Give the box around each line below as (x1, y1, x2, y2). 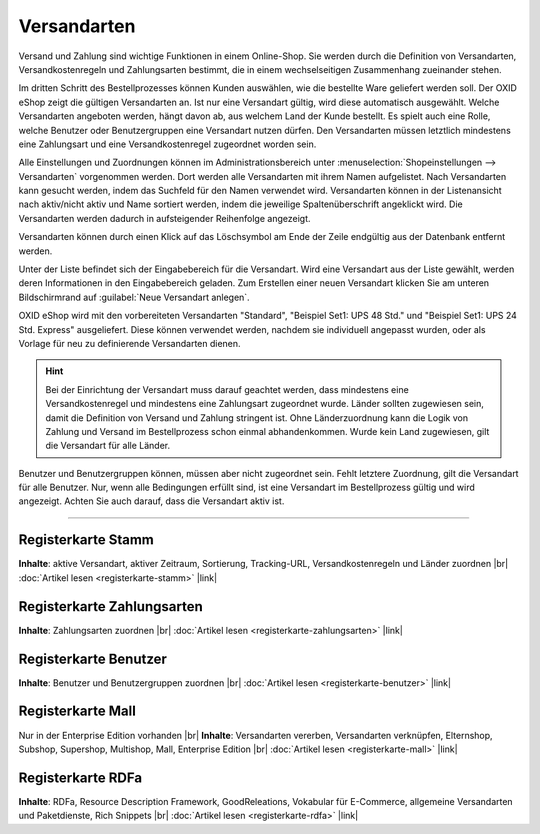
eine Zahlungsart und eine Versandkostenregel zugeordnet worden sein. (18, 138, 317, 150)
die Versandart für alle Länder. (45, 440, 171, 452)
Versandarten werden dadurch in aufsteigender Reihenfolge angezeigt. (18, 212, 311, 224)
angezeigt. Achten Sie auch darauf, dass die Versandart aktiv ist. (18, 495, 285, 507)
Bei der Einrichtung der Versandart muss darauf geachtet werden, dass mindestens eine (45, 383, 409, 395)
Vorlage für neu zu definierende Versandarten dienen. (18, 337, 241, 349)
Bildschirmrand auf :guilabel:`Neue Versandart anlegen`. (18, 291, 250, 303)
